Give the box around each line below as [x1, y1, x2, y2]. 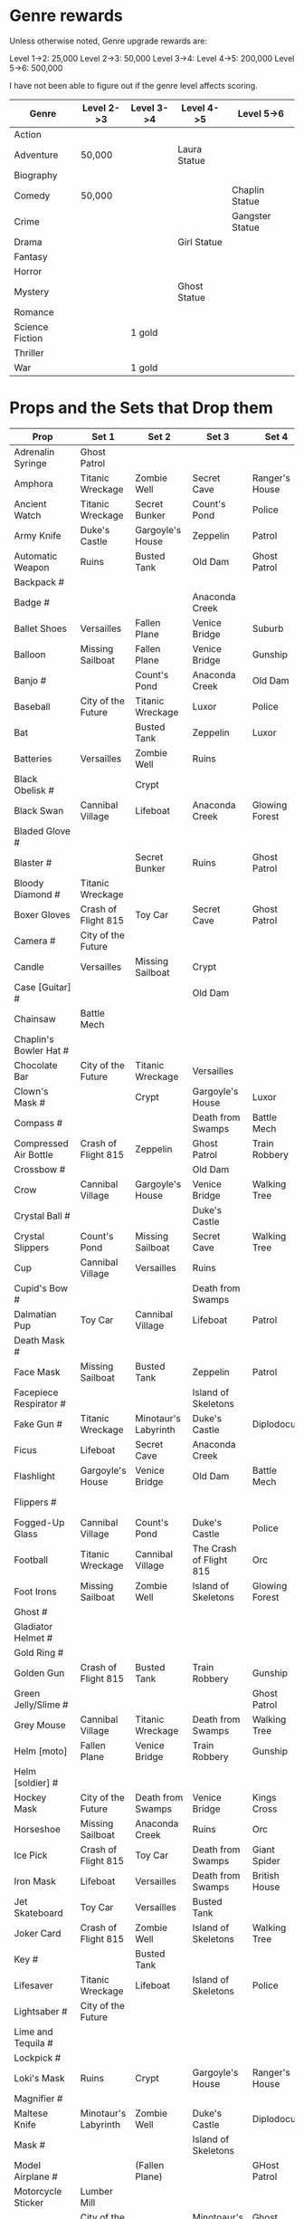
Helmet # [14, 1631, 53, 1644]
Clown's [14, 1085, 49, 1097]
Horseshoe [14, 1822, 62, 1835]
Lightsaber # [14, 2004, 68, 2017]
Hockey [14, 1791, 47, 1803]
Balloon [14, 648, 46, 661]
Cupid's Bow [14, 1282, 69, 1295]
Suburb [252, 622, 284, 635]
